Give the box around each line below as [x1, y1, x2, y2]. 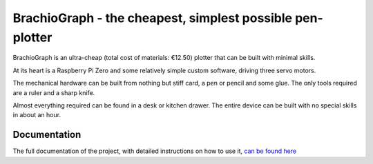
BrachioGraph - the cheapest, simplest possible [12, 10, 293, 25]
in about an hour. [12, 111, 61, 119]
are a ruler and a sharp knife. [12, 88, 95, 96]
